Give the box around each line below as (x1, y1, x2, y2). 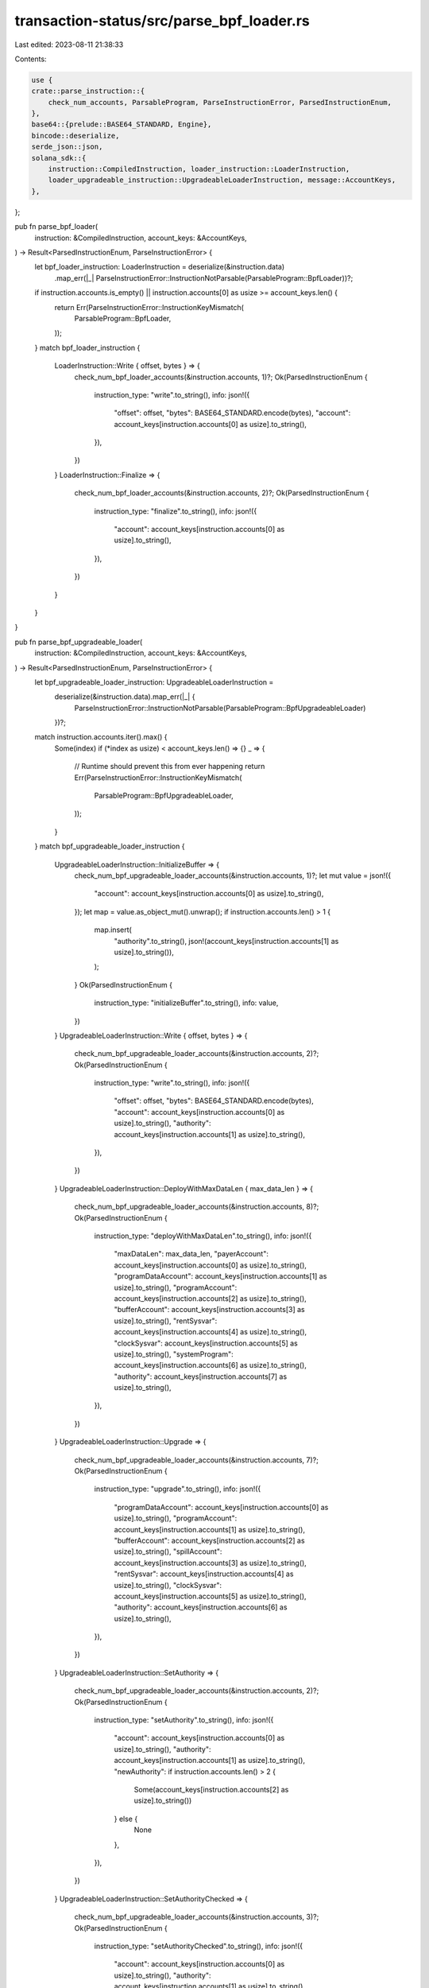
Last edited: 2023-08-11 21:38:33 (14, 40, 124, 49)
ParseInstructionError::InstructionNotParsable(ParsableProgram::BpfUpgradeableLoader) (74, 703, 366, 712)
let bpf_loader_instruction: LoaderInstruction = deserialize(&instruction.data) (34, 262, 285, 272)
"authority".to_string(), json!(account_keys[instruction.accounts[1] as (114, 936, 339, 945)
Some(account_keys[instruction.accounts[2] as (133, 1785, 289, 1794)
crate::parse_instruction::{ (31, 87, 145, 95)
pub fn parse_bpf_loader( (14, 222, 99, 231)
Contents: (14, 54, 47, 64)
